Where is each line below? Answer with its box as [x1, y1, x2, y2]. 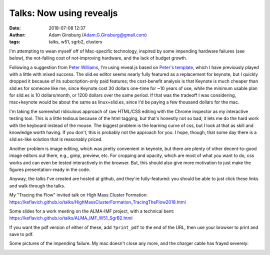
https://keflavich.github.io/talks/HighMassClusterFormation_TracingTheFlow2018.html [9, 199, 186, 205]
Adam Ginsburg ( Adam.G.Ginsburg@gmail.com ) [48, 31, 147, 37]
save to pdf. [9, 231, 34, 237]
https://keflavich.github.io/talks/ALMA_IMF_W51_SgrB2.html [9, 215, 132, 221]
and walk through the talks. [9, 182, 65, 188]
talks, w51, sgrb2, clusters [48, 39, 102, 45]
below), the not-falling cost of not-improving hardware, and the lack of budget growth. [9, 55, 187, 61]
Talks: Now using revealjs [9, 7, 118, 18]
